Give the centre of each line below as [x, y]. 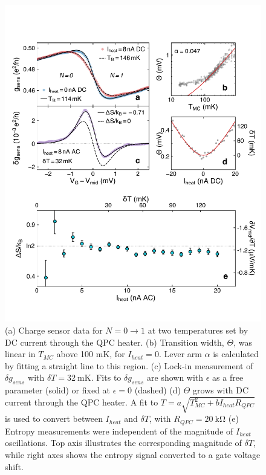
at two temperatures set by [198, 330]
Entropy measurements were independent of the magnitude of [119, 431]
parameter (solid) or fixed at [58, 390]
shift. [14, 466]
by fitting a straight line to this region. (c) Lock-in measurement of [129, 365]
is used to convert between [54, 418]
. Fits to [106, 377]
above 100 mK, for [91, 354]
